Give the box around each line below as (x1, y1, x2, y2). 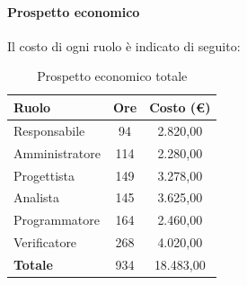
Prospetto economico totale (37, 67, 188, 85)
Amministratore (13, 143, 101, 162)
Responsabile (13, 120, 85, 139)
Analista (13, 188, 60, 207)
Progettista (13, 165, 75, 184)
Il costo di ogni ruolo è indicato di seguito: (7, 36, 241, 55)
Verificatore (13, 233, 77, 252)
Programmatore (13, 210, 100, 229)
